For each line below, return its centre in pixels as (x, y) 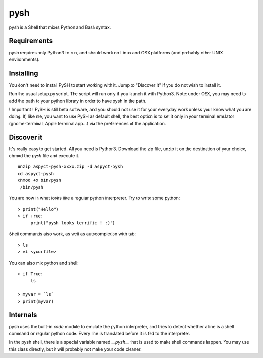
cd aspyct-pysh (36, 173)
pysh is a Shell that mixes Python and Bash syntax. (60, 27)
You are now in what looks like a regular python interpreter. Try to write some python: (94, 198)
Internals (23, 315)
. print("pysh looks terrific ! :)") (66, 223)
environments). (24, 59)
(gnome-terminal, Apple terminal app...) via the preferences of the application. (87, 123)
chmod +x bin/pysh (40, 180)
